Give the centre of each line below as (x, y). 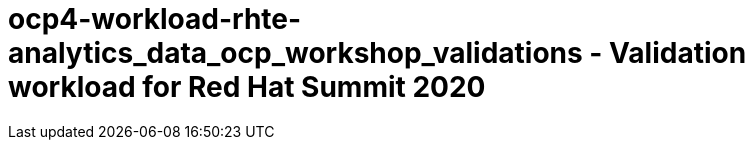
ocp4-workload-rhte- (155, 19)
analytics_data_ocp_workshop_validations (295, 53)
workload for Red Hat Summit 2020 (247, 87)
